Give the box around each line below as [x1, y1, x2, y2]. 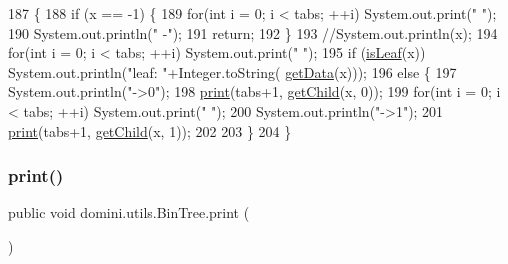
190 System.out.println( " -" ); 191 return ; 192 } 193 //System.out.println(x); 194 [8, 22, 498, 43]
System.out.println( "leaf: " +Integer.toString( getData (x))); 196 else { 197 [8, 61, 457, 82]
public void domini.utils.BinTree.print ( [8, 202, 250, 223]
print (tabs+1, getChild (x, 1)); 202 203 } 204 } [8, 120, 292, 141]
